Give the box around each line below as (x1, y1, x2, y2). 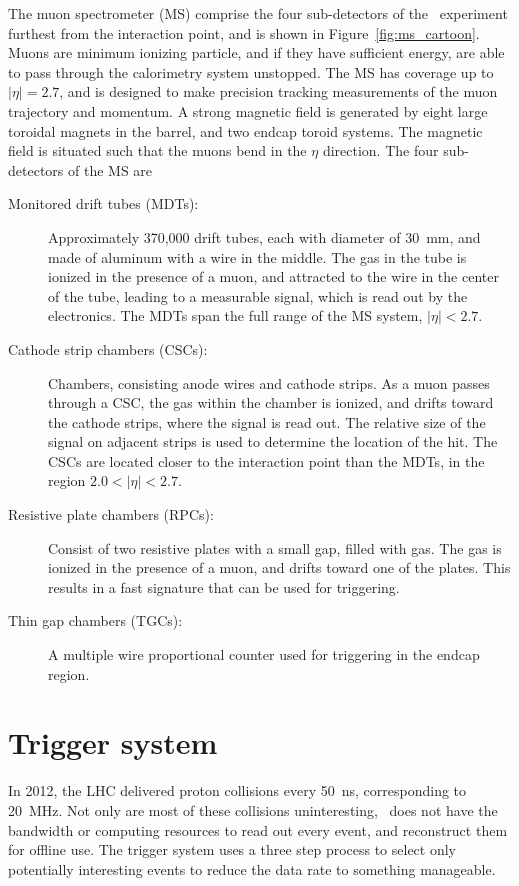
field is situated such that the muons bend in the (8, 140, 307, 161)
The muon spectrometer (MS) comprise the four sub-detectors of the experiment (8, 3, 508, 23)
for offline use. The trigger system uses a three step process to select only (8, 839, 457, 860)
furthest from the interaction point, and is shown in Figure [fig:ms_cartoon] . (8, 22, 480, 43)
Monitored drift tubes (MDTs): (8, 193, 199, 214)
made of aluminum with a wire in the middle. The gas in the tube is (48, 246, 467, 267)
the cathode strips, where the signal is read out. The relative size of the (48, 411, 486, 432)
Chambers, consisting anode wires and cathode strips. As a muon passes (48, 372, 490, 393)
